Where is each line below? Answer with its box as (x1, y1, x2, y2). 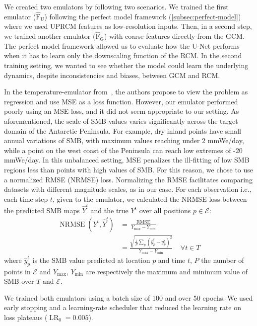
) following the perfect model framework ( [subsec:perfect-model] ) (44, 11, 241, 21)
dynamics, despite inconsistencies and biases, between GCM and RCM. (4, 70, 220, 80)
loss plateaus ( (4, 312, 48, 323)
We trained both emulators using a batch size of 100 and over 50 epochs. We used (4, 292, 253, 303)
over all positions (139, 205, 191, 216)
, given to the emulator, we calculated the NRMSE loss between (53, 193, 247, 204)
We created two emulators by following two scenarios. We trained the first (4, 1, 229, 11)
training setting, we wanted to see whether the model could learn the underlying (4, 60, 249, 70)
